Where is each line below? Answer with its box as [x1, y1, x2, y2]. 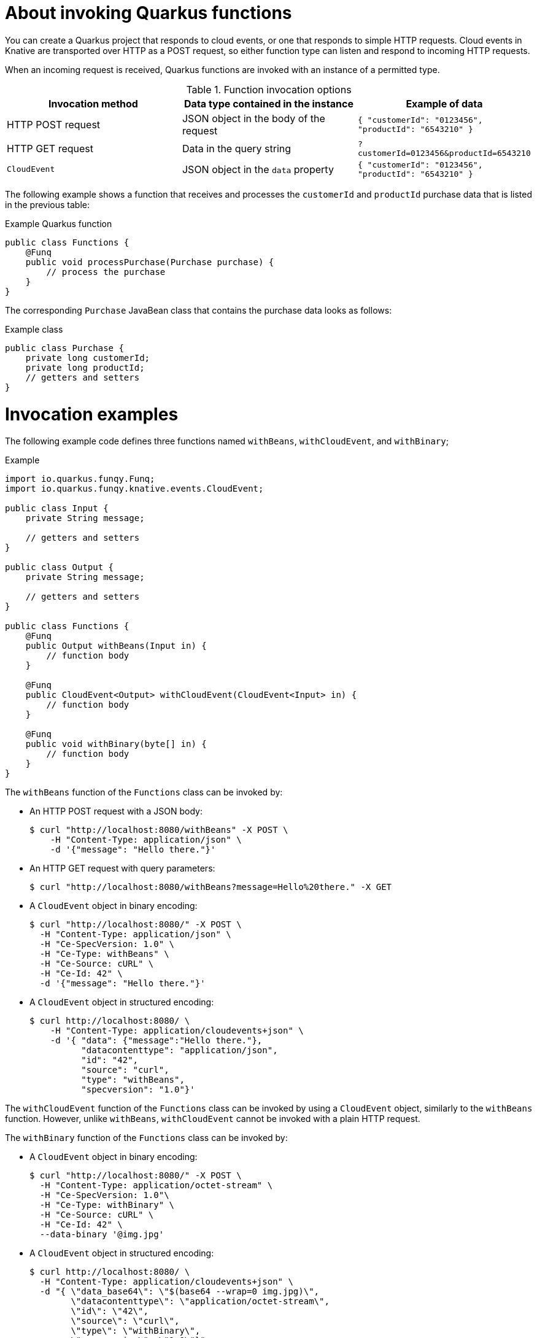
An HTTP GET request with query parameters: [29, 863, 215, 874]
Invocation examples [5, 403, 179, 425]
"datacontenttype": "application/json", [81, 1045, 278, 1056]
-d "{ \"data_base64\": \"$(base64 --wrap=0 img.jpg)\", [39, 1286, 320, 1297]
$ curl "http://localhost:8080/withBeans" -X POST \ [29, 825, 288, 835]
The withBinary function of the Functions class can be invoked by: [5, 1132, 288, 1143]
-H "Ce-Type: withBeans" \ [39, 949, 169, 959]
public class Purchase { [5, 342, 124, 353]
